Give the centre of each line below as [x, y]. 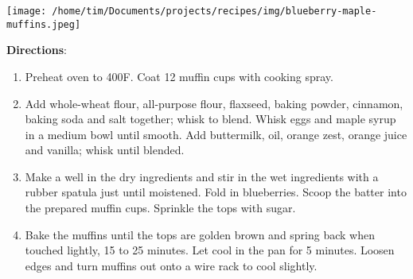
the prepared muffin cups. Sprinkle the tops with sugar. [160, 208]
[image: [27, 11]
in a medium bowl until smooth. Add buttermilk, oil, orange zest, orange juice [216, 134]
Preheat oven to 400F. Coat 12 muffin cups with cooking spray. [179, 76]
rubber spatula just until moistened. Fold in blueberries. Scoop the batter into [216, 192]
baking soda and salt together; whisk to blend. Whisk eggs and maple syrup [210, 119]
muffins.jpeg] [44, 24]
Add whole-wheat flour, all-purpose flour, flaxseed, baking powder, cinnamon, [214, 103]
